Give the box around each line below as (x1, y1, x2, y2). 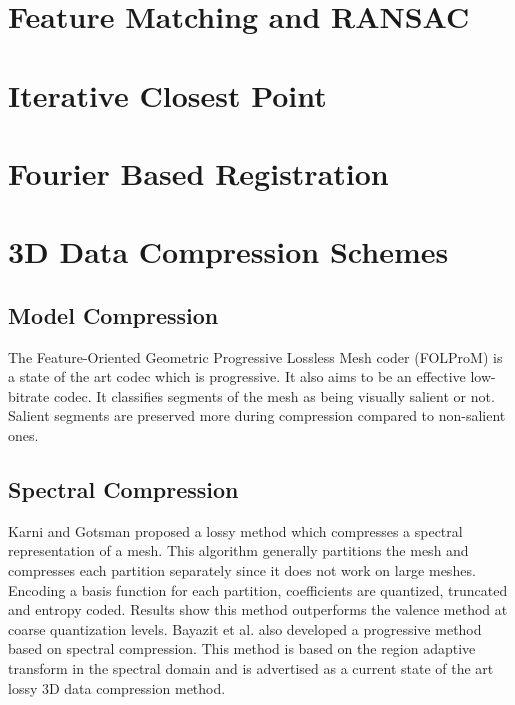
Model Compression (8, 299, 219, 330)
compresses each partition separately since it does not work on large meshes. (8, 560, 476, 581)
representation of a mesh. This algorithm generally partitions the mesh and (8, 540, 469, 561)
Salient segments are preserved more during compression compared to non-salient (8, 405, 506, 426)
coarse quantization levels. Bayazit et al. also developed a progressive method (8, 618, 482, 639)
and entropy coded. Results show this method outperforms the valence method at (8, 599, 508, 620)
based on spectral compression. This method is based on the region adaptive (8, 638, 476, 659)
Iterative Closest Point (8, 74, 327, 115)
